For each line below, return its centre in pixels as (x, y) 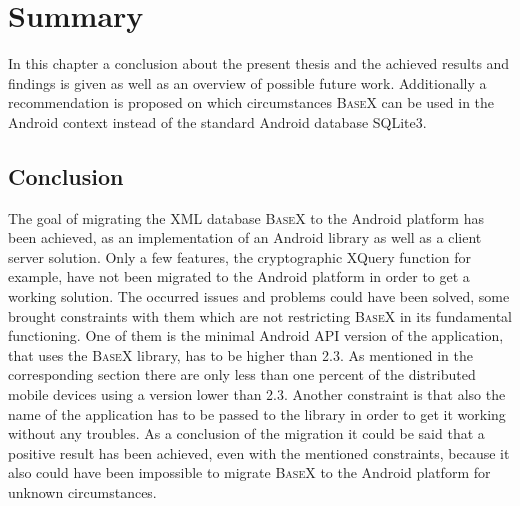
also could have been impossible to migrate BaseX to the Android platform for (249, 472)
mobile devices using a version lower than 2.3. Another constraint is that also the (257, 394)
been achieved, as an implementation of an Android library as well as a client (245, 237)
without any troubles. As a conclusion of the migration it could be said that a (246, 433)
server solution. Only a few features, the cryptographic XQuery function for (239, 256)
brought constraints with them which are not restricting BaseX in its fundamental (260, 315)
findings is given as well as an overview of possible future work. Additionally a (247, 82)
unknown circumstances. (82, 492)
